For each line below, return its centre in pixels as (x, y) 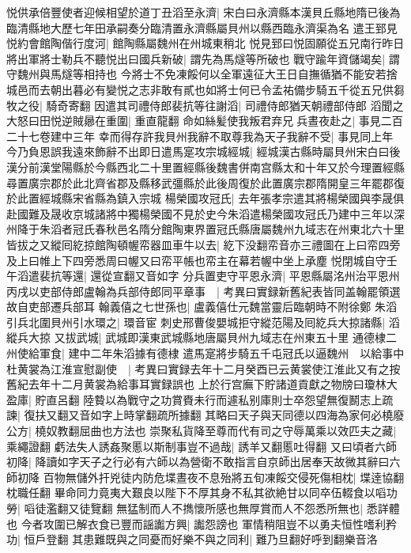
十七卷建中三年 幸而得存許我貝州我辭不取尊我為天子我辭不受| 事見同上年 (205, 136)
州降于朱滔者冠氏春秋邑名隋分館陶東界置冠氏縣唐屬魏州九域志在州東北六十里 (205, 229)
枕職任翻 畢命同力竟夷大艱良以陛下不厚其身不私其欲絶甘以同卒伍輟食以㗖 (196, 492)
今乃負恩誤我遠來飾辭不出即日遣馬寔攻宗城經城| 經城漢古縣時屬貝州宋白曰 (198, 152)
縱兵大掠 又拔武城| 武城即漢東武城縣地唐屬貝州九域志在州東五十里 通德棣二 (202, 337)
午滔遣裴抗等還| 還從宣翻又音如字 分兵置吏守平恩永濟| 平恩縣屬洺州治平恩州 (203, 276)
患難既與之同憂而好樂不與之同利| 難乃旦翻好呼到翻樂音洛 (230, 539)
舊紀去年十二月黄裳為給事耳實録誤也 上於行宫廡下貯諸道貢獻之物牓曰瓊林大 (202, 384)
